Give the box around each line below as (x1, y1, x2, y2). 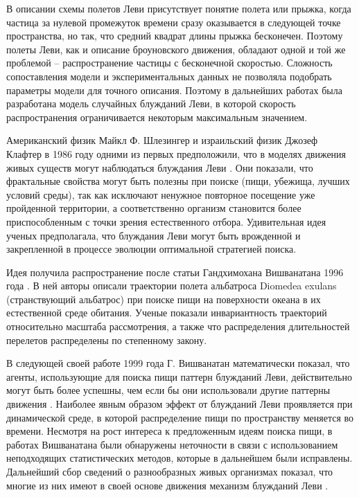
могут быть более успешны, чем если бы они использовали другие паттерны (6, 383, 331, 397)
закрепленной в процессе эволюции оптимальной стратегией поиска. (6, 242, 297, 256)
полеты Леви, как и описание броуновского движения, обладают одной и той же (6, 42, 346, 56)
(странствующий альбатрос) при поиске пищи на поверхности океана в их (6, 291, 321, 306)
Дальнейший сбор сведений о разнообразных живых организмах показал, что (6, 464, 333, 478)
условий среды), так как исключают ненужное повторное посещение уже (6, 187, 315, 201)
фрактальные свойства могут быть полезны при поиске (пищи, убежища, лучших (6, 174, 350, 188)
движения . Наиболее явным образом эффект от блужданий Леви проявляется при (6, 397, 353, 411)
